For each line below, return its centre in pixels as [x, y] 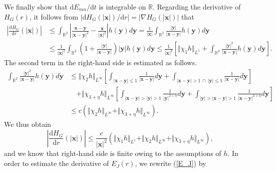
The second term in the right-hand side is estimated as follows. [101, 62]
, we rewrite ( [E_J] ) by [171, 163]
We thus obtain [28, 124]
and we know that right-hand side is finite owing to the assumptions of [113, 153]
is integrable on [122, 7]
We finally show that [36, 7]
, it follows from [54, 16]
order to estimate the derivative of [57, 163]
